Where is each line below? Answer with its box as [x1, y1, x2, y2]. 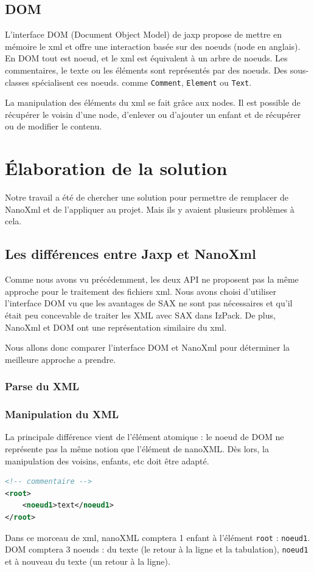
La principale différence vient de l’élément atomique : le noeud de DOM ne [5, 430, 284, 443]
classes [5, 75, 29, 88]
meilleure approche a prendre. [5, 353, 116, 365]
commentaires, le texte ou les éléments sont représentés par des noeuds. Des [5, 63, 288, 76]
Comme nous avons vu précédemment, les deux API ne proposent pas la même [5, 273, 299, 286]
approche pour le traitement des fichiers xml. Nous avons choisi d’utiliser [5, 284, 276, 297]
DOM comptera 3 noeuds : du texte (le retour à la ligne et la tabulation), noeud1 [5, 543, 309, 556]
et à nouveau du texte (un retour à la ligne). [5, 554, 170, 567]
